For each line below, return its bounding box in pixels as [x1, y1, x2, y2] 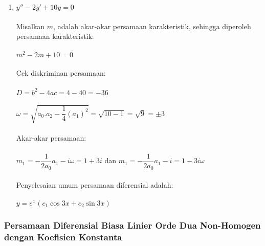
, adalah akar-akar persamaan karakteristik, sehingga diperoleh [53, 20, 251, 31]
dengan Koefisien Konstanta [4, 230, 122, 243]
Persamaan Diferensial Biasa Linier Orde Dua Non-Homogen [4, 218, 261, 231]
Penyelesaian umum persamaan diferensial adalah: [16, 179, 173, 190]
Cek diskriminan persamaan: [16, 68, 106, 78]
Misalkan [16, 20, 45, 31]
